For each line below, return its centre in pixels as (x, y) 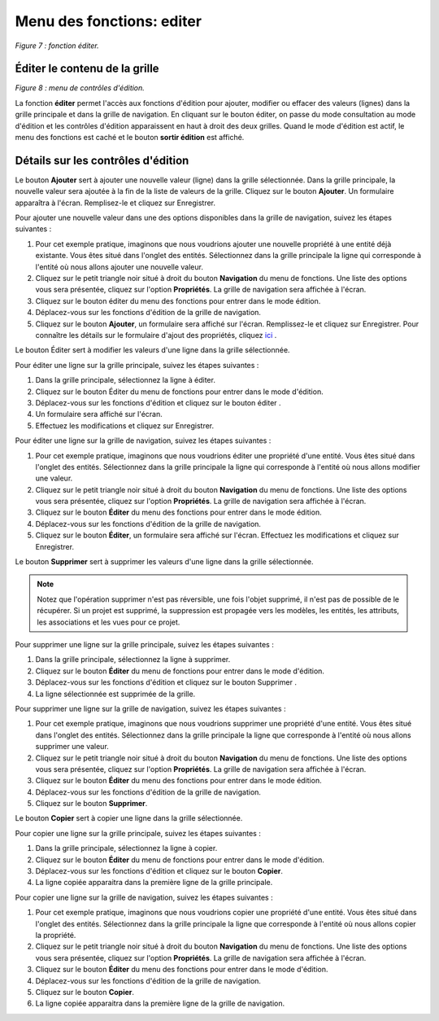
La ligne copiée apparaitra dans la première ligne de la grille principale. (154, 883)
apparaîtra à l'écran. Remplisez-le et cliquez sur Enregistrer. (115, 203)
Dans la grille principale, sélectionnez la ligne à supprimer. (133, 659)
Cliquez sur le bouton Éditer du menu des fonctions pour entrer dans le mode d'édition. (182, 970)
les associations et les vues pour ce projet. (109, 622)
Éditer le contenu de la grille (87, 69)
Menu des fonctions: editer (109, 21)
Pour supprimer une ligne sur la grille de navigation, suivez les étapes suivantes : (150, 708)
